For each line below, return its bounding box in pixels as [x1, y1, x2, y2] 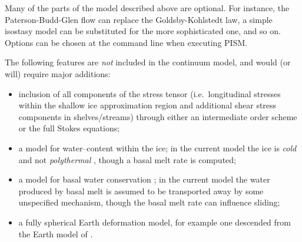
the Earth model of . [18, 227, 93, 240]
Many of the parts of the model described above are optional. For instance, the [5, 2, 290, 14]
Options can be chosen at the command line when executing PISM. [5, 36, 248, 48]
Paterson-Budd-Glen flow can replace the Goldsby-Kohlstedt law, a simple [5, 13, 273, 25]
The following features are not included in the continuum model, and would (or [5, 56, 291, 68]
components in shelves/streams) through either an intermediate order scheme [18, 110, 297, 122]
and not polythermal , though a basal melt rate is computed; [18, 153, 236, 165]
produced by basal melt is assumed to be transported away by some [18, 184, 264, 197]
